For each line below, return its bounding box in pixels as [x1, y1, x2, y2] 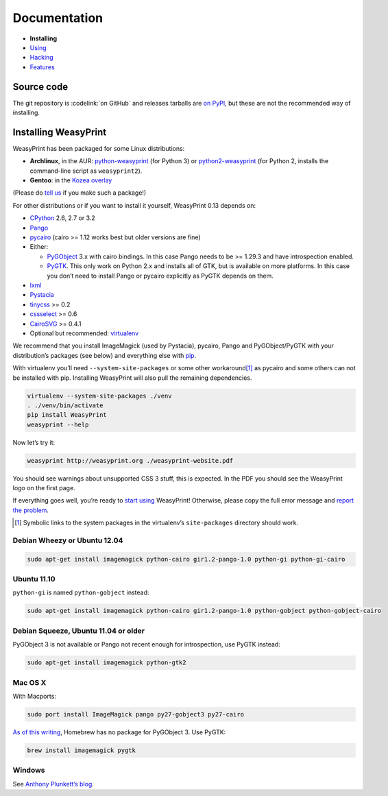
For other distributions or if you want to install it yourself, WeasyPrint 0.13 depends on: [12, 201, 256, 209]
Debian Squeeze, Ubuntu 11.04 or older [12, 626, 145, 636]
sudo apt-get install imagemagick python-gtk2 [27, 659, 186, 666]
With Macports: [12, 692, 56, 700]
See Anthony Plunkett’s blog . [12, 780, 94, 788]
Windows [12, 765, 45, 775]
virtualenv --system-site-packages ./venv [27, 391, 172, 400]
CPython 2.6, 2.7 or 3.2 [29, 214, 95, 222]
